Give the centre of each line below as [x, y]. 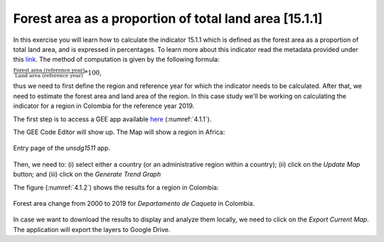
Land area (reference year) [49, 76]
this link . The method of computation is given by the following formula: [116, 60]
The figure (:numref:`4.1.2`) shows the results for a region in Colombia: [116, 187]
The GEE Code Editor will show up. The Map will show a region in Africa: [119, 132]
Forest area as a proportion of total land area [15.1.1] [168, 18]
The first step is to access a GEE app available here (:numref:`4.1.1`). [112, 119]
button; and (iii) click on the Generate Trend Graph [87, 175]
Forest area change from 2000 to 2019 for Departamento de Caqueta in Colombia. [134, 203]
